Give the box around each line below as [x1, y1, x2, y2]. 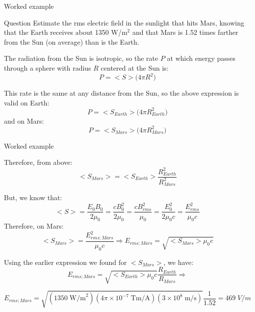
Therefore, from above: [4, 157, 73, 167]
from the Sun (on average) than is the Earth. [4, 36, 139, 47]
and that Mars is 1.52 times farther [132, 27, 238, 37]
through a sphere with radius [4, 62, 91, 73]
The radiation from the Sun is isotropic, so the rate [4, 53, 158, 63]
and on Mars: [4, 115, 44, 126]
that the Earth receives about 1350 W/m [4, 27, 127, 37]
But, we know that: [4, 192, 62, 203]
